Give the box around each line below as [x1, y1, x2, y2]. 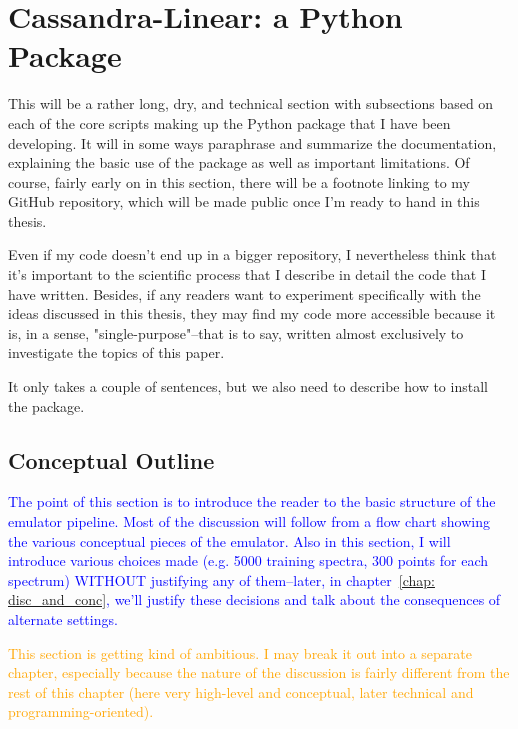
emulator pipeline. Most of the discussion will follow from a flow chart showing [8, 511, 490, 532]
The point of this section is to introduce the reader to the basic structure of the [8, 491, 496, 512]
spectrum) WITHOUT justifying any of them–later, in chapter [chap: [8, 569, 435, 590]
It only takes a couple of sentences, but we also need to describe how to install [8, 376, 488, 397]
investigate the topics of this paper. [8, 342, 225, 363]
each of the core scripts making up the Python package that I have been [8, 112, 451, 133]
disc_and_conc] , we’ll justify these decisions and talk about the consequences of [8, 589, 501, 610]
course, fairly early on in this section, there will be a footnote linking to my [8, 171, 471, 192]
